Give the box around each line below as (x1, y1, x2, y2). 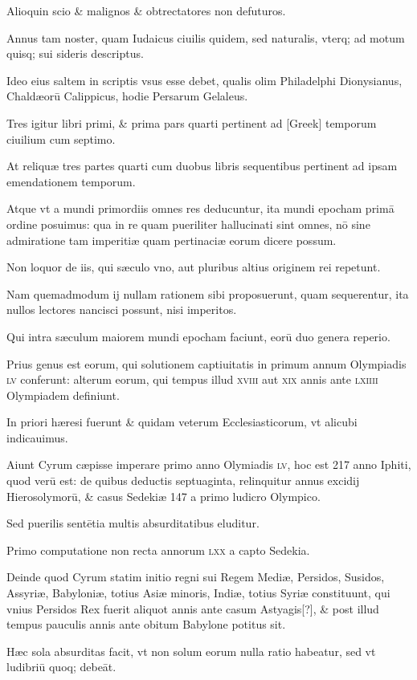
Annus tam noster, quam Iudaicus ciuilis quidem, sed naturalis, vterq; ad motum (6, 29, 405, 46)
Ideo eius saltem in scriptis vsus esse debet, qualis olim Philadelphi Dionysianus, (6, 71, 403, 88)
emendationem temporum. (6, 173, 136, 189)
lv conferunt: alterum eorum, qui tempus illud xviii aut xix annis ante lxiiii (6, 371, 378, 388)
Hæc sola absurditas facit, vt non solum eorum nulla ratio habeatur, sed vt (6, 642, 376, 659)
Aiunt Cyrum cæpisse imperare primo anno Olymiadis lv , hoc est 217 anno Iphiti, (6, 456, 411, 473)
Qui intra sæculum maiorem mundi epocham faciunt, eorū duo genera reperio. (6, 328, 390, 344)
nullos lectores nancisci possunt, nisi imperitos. (6, 301, 237, 318)
